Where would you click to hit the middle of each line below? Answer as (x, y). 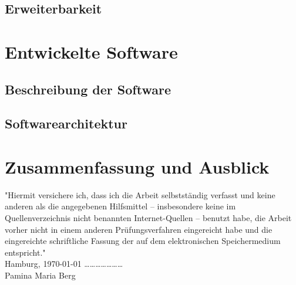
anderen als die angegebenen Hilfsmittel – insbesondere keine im (120, 206)
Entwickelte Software (91, 51)
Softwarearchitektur (66, 123)
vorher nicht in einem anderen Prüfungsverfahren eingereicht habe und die (139, 229)
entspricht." (25, 252)
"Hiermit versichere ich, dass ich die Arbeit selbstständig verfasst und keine (140, 194)
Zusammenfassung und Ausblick (137, 166)
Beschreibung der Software (88, 89)
